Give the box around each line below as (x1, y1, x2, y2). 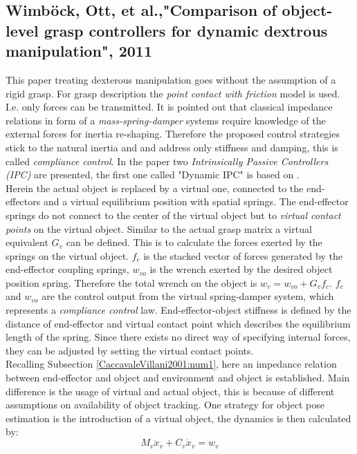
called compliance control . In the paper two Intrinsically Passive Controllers (6, 153, 329, 168)
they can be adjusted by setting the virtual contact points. (6, 343, 254, 357)
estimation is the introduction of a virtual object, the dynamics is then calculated (6, 410, 351, 425)
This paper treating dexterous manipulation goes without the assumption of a (6, 72, 336, 86)
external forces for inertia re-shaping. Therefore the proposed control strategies (6, 126, 340, 141)
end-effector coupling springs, (6, 262, 129, 276)
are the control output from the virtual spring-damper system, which (42, 289, 334, 303)
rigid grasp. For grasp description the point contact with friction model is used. (6, 86, 340, 100)
